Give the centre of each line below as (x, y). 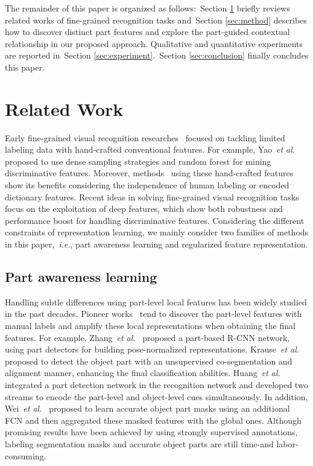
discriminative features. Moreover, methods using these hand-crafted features (149, 173)
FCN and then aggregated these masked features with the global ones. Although (153, 420)
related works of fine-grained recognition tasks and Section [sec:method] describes (156, 20)
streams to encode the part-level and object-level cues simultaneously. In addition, (156, 396)
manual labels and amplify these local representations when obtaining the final (150, 326)
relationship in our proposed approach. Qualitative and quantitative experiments (154, 43)
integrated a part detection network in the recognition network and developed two (156, 384)
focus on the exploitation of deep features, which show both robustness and (144, 209)
